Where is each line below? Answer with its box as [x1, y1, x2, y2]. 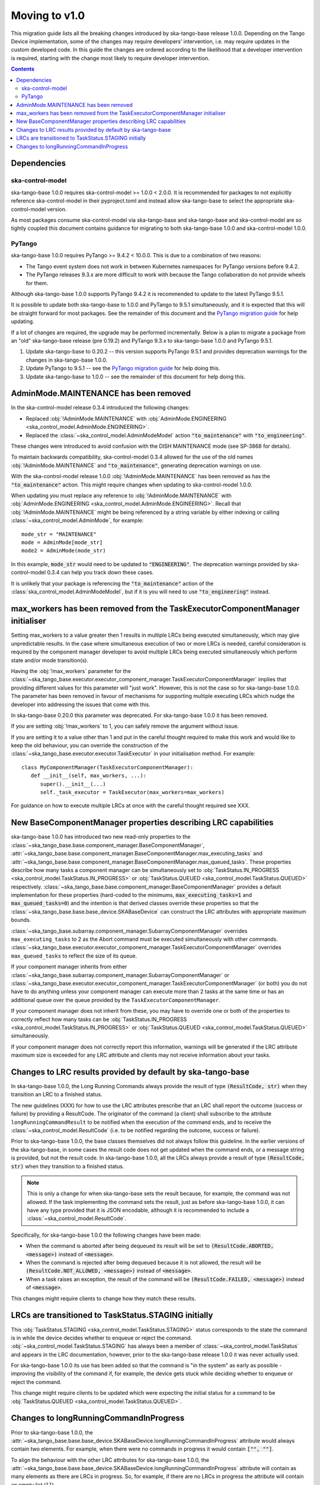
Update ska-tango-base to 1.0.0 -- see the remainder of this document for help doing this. [25, 373, 246, 380]
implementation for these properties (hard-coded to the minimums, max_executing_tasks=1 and [11, 892, 252, 899]
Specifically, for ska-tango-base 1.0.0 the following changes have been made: [11, 1231, 201, 1238]
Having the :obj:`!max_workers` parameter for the [11, 667, 132, 674]
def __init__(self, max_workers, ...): [30, 772, 147, 779]
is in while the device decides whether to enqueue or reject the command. [11, 1334, 193, 1341]
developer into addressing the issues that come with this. [11, 701, 151, 708]
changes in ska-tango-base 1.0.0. [25, 356, 108, 364]
